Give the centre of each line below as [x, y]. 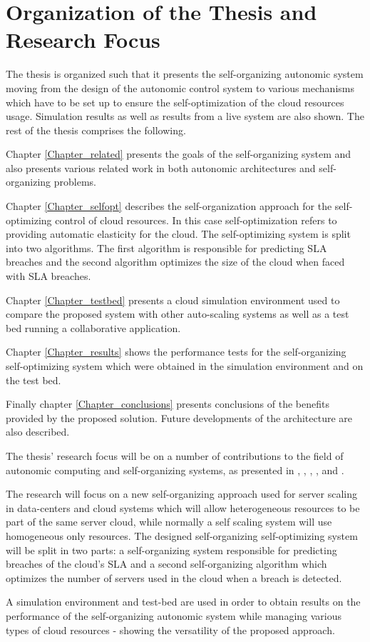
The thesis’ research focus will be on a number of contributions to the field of [175, 455]
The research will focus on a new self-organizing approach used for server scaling [182, 494]
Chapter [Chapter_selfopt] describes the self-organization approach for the [169, 206]
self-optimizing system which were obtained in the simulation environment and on [185, 366]
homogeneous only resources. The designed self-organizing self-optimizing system [182, 535]
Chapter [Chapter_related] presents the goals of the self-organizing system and [179, 154]
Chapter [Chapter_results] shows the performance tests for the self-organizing [176, 352]
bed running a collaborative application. [93, 327]
